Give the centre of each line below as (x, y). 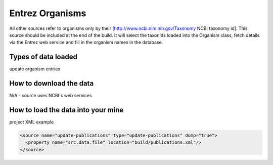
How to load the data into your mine (66, 110)
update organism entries (35, 69)
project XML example (32, 122)
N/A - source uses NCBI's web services (51, 96)
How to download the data (52, 84)
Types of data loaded (43, 57)
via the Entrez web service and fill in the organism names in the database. (86, 43)
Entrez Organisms (48, 13)
